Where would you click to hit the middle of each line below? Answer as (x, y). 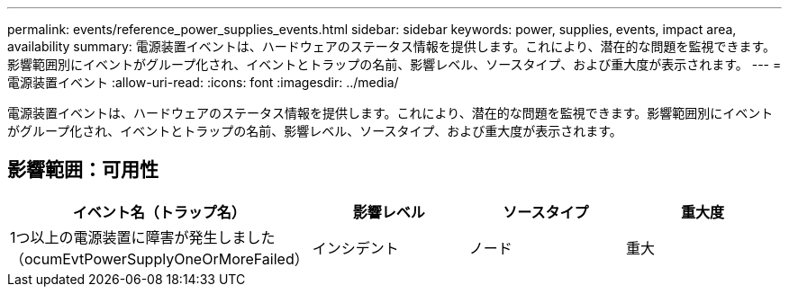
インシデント (355, 248)
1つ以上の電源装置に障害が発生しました (143, 237)
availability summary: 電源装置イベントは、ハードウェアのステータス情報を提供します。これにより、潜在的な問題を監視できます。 (392, 46)
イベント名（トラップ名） (159, 212)
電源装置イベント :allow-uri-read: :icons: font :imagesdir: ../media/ (203, 82)
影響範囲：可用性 (83, 170)
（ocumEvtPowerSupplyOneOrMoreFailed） (159, 258)
